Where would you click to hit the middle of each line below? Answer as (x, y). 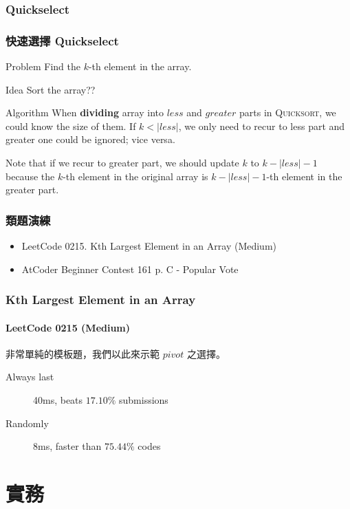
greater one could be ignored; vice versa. (90, 139)
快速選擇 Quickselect (62, 40)
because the (30, 176)
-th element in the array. (140, 66)
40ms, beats (58, 400)
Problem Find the (43, 66)
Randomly (27, 423)
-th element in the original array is (135, 176)
